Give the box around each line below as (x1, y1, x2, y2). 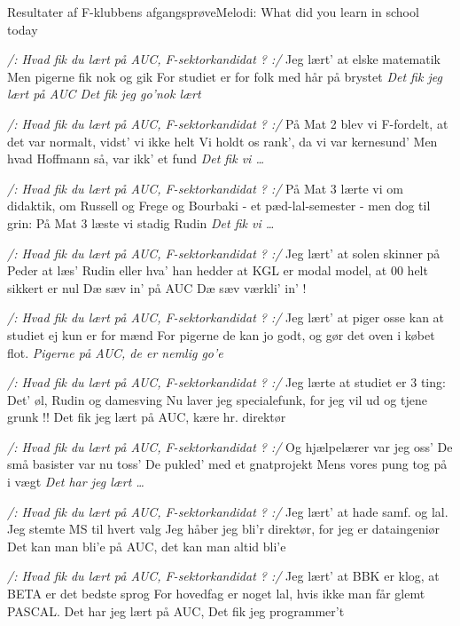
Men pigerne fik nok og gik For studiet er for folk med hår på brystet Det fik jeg (7, 67, 442, 85)
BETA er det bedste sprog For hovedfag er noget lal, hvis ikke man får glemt (7, 584, 425, 603)
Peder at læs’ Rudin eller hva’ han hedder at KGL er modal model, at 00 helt (7, 261, 428, 280)
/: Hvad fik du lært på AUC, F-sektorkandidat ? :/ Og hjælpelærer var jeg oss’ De (7, 437, 453, 456)
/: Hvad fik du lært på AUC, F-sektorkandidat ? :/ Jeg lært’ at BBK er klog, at (7, 567, 440, 585)
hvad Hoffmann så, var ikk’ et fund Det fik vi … (7, 149, 265, 168)
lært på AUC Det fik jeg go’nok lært (7, 84, 201, 103)
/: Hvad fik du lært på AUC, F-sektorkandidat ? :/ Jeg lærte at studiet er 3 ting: (7, 373, 446, 392)
